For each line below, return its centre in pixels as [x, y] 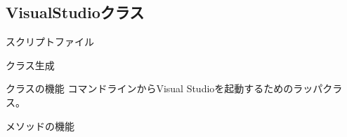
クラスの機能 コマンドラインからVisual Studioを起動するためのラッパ [164, 88]
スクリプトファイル [50, 42]
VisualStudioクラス [75, 12]
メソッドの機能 [40, 125]
